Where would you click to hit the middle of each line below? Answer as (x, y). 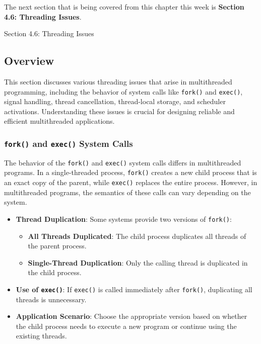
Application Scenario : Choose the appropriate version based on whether (132, 316)
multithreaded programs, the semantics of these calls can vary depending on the (127, 192)
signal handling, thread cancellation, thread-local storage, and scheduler (115, 101)
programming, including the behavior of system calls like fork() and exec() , (123, 91)
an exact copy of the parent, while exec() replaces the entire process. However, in (131, 182)
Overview (29, 61)
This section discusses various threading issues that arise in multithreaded (118, 81)
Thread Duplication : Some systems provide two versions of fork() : (124, 219)
